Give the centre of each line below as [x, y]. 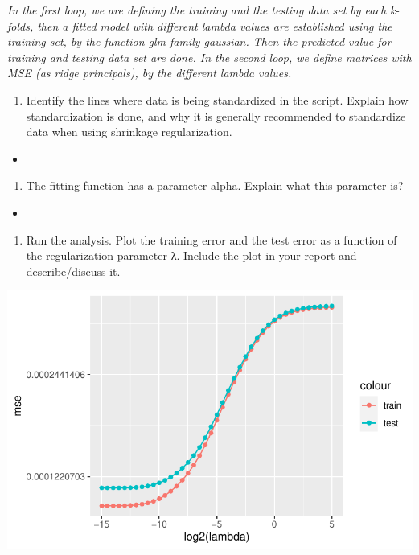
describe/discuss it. [73, 271]
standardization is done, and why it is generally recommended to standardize [216, 115]
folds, [21, 25]
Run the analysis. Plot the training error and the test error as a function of [212, 239]
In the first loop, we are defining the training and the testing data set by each [197, 10]
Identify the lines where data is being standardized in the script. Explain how [217, 99]
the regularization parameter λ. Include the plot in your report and [191, 255]
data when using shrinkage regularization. [129, 132]
